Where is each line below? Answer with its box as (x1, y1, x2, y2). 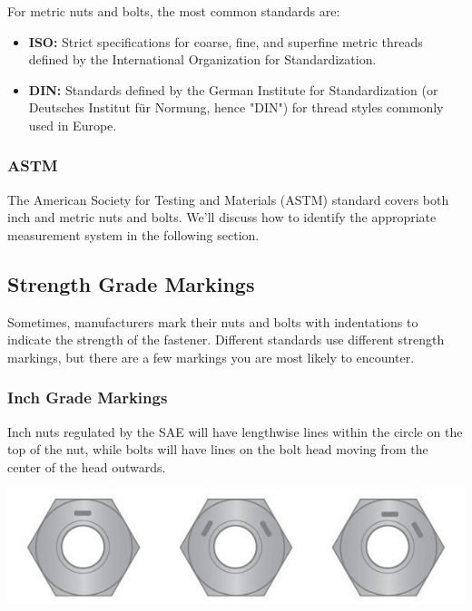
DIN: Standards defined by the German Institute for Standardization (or (28, 80, 438, 99)
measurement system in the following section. (7, 225, 260, 244)
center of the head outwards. (7, 457, 166, 476)
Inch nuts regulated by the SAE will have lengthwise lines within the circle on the (7, 422, 463, 441)
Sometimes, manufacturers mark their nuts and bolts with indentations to (7, 312, 418, 331)
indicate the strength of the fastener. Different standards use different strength (7, 330, 445, 349)
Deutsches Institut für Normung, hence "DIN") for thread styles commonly (28, 98, 444, 117)
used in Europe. (28, 115, 117, 134)
